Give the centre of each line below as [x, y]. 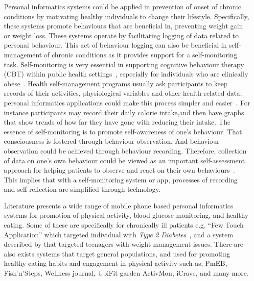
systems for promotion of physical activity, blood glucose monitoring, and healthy [126, 215]
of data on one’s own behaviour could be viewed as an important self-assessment [125, 160]
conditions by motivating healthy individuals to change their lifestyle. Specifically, [127, 16]
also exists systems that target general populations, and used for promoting [117, 253]
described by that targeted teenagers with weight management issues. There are [124, 244]
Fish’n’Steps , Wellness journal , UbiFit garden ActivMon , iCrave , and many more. [126, 273]
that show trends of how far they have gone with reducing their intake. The [117, 122]
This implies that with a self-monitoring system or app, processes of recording [121, 179]
